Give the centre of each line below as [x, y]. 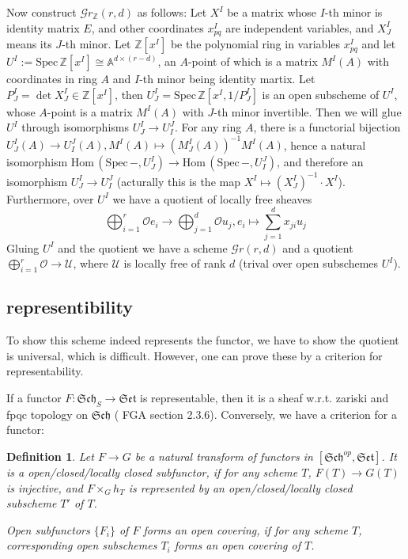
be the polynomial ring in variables [255, 44]
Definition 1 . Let [50, 456]
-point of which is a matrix [253, 61]
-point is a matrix [90, 111]
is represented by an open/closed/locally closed [240, 487]
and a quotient [318, 247]
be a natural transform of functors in [224, 456]
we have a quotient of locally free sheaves [212, 198]
